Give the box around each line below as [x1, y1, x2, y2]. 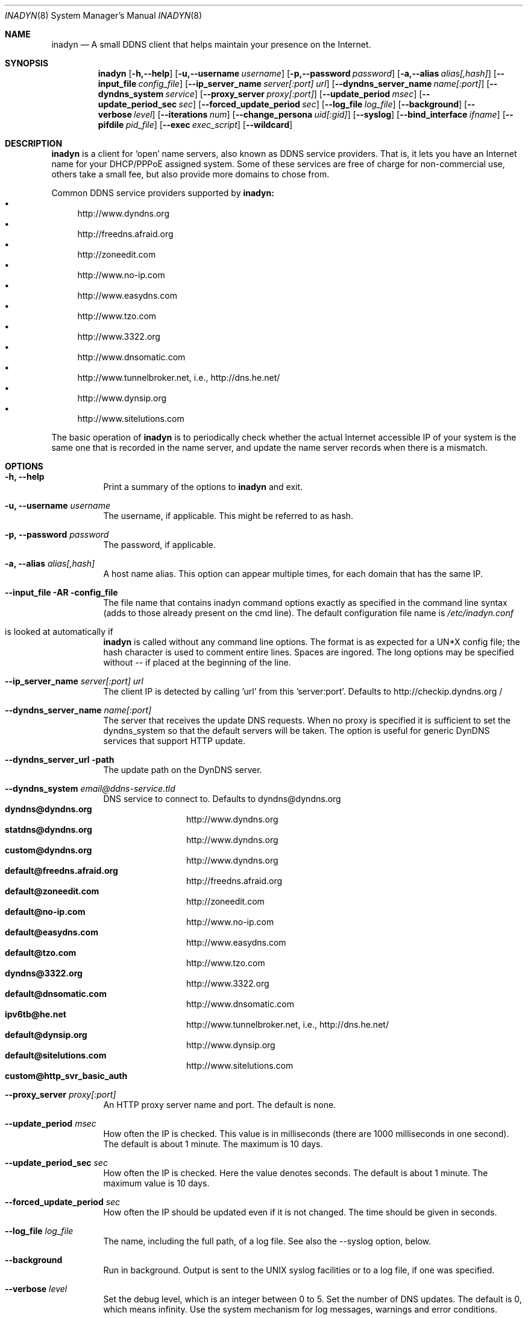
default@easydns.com [5, 927, 98, 937]
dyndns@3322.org [5, 968, 83, 978]
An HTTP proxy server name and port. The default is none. [103, 1100, 336, 1110]
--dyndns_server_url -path [5, 754, 115, 765]
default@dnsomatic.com [5, 988, 107, 999]
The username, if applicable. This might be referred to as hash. [103, 511, 353, 521]
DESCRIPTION [5, 138, 63, 148]
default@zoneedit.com [5, 886, 99, 896]
